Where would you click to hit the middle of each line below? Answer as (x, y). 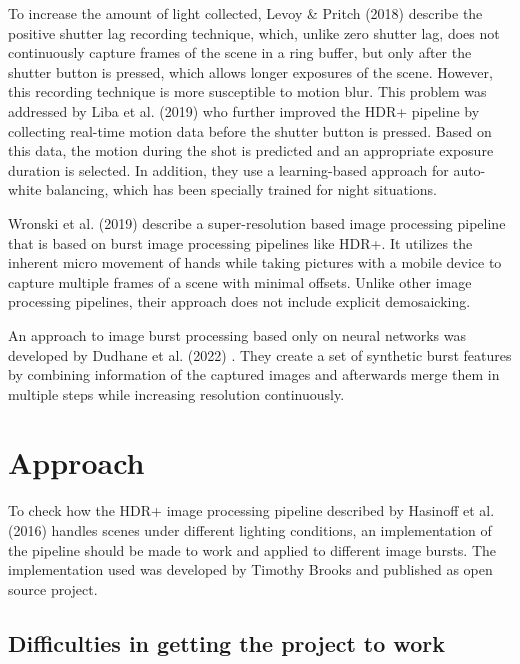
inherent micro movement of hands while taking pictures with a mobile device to (255, 262)
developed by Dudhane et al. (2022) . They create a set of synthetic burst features (260, 354)
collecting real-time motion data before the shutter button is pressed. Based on (250, 130)
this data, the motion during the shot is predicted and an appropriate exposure (251, 150)
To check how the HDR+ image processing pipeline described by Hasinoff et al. (251, 510)
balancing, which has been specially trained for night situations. (241, 189)
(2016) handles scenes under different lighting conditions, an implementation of (250, 530)
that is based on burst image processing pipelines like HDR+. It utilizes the (240, 242)
